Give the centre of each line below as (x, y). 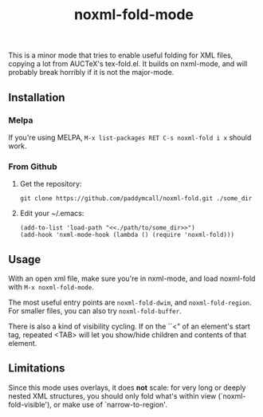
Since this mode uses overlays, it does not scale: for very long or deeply (127, 387)
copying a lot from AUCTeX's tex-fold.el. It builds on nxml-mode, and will (128, 64)
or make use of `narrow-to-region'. (110, 404)
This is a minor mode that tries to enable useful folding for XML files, (121, 55)
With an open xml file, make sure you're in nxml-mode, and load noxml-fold (132, 278)
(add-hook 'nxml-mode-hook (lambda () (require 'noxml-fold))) (127, 235)
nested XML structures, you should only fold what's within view (112, 395)
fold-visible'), (30, 404)
